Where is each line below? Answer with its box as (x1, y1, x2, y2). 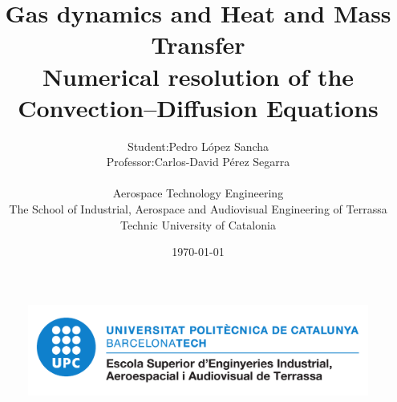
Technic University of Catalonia (120, 216, 276, 233)
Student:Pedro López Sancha (127, 137, 269, 154)
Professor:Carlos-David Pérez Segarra (106, 153, 290, 170)
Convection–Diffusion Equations (18, 91, 379, 124)
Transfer (151, 28, 245, 61)
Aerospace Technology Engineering (112, 185, 284, 201)
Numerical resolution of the (42, 59, 354, 92)
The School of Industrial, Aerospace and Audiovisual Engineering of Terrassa (9, 201, 387, 217)
